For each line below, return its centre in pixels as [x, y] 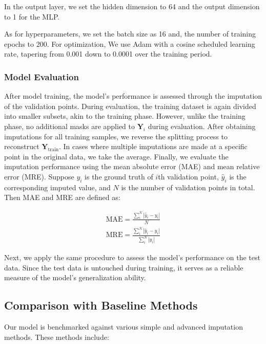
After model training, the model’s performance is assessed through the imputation [133, 96]
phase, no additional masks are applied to [70, 126]
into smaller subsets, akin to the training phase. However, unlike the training [125, 116]
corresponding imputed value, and [57, 187]
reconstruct [22, 146]
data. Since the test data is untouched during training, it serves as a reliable [124, 267]
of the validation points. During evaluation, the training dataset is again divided [130, 106]
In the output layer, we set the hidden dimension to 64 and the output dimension [132, 6]
